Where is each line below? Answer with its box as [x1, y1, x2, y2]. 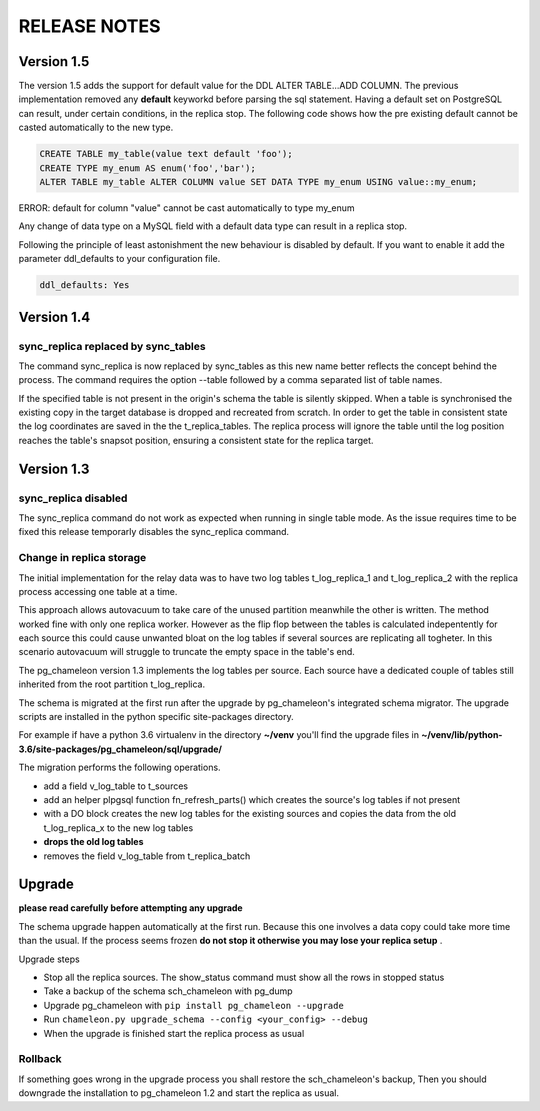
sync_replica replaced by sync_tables [18, 339, 206, 353]
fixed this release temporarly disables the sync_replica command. [18, 526, 290, 538]
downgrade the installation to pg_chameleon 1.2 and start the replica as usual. [18, 1087, 340, 1099]
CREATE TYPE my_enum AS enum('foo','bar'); [39, 162, 257, 174]
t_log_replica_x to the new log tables [43, 821, 194, 834]
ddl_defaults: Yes [39, 280, 130, 291]
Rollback [18, 1052, 62, 1066]
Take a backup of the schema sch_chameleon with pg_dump [43, 985, 294, 997]
